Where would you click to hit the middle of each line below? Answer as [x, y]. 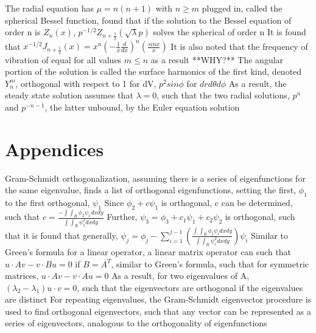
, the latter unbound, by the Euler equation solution [142, 107]
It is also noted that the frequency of [239, 46]
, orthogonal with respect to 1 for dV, [86, 83]
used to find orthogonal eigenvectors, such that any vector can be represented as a [158, 311]
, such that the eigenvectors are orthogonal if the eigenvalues [190, 287]
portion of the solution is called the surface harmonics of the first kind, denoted [153, 71]
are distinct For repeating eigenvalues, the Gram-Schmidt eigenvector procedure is [158, 299]
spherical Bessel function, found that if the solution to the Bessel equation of [148, 20]
